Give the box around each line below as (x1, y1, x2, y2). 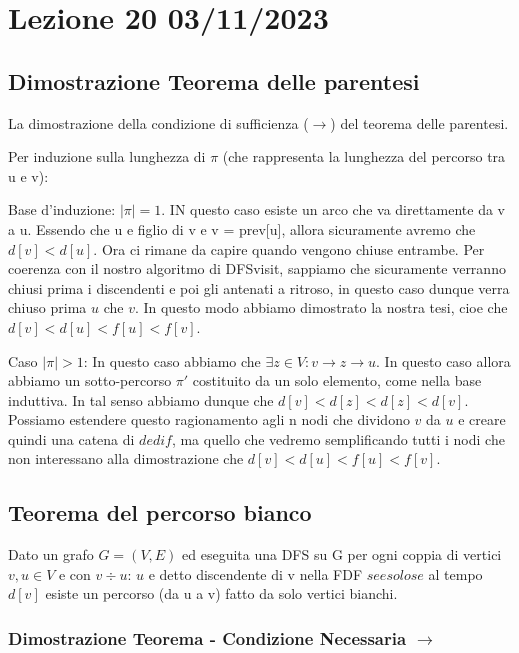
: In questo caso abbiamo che (83, 350, 261, 371)
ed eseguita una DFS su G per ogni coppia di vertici (182, 544, 502, 565)
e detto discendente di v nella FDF (148, 563, 363, 584)
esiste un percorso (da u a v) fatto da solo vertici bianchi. (45, 583, 398, 604)
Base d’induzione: (8, 199, 116, 220)
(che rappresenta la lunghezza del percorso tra (222, 146, 506, 167)
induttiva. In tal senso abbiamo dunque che (8, 389, 274, 410)
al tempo (428, 563, 483, 584)
